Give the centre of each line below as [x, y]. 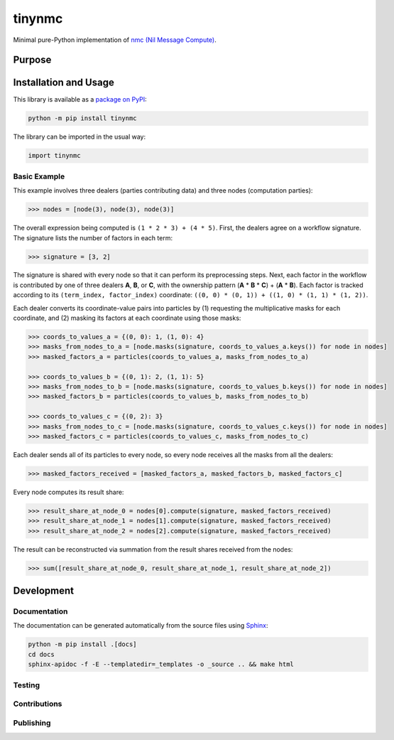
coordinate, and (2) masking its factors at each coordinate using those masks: [127, 318]
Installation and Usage [64, 83]
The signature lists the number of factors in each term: [93, 237]
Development [44, 591]
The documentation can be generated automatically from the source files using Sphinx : [141, 626]
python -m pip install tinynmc [83, 118]
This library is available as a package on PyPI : [80, 100]
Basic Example [39, 176]
